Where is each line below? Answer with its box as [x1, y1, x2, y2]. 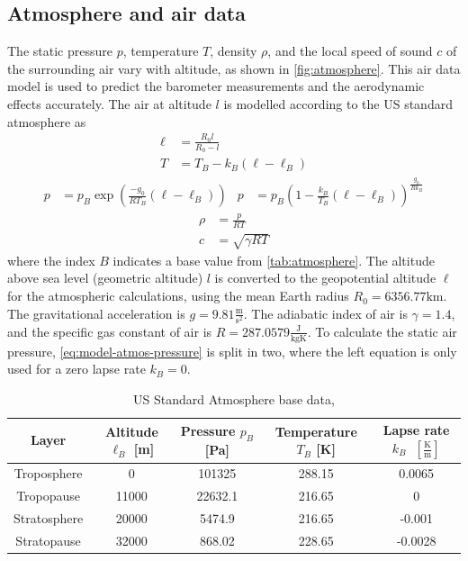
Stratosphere [13, 508, 84, 527]
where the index [7, 250, 95, 269]
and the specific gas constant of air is [7, 321, 212, 340]
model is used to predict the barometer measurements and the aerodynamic [7, 77, 425, 95]
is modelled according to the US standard [223, 94, 453, 113]
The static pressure [7, 41, 112, 60]
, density [210, 41, 257, 60]
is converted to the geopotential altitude [214, 268, 436, 287]
